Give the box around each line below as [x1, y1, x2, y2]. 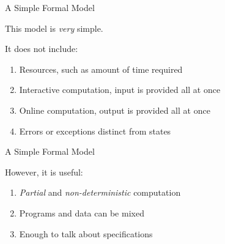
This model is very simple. [5, 21, 103, 34]
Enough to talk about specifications [19, 227, 153, 240]
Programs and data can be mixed [19, 206, 144, 219]
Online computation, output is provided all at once [19, 103, 210, 116]
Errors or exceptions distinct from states [19, 124, 171, 137]
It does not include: [5, 42, 78, 55]
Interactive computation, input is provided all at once [19, 83, 221, 96]
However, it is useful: [5, 165, 83, 178]
